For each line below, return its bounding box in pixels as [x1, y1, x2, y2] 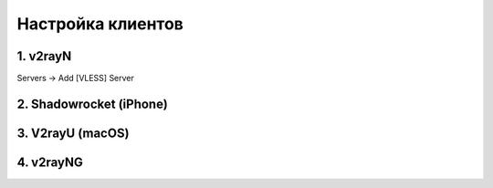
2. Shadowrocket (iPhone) [16, 96, 168, 111]
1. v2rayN [16, 48, 72, 64]
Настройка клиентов [16, 14, 184, 34]
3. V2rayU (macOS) [16, 125, 130, 141]
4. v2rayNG [16, 154, 84, 170]
